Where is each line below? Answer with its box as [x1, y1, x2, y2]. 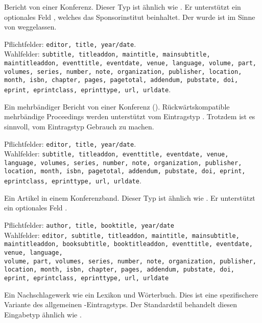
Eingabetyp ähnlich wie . [4, 309, 82, 319]
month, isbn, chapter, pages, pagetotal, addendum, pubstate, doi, [4, 76, 239, 84]
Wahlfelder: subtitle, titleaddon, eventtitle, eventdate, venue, [4, 148, 229, 159]
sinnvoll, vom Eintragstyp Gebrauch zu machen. [4, 121, 154, 131]
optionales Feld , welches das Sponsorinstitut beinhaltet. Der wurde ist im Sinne [4, 11, 255, 22]
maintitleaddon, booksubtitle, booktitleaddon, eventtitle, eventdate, [4, 240, 253, 248]
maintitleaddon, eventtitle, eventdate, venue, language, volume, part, [4, 60, 256, 67]
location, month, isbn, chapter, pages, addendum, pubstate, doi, [4, 266, 235, 274]
